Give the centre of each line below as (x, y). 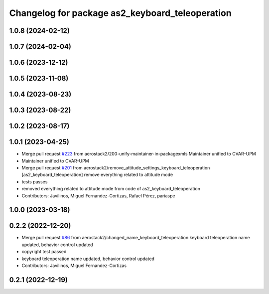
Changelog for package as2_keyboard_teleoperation (120, 13)
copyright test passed (44, 252)
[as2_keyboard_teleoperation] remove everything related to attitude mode (97, 175)
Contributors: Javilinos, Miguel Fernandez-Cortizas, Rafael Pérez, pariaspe (98, 196)
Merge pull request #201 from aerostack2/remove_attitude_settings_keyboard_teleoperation (116, 167)
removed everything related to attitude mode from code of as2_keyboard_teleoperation (111, 189)
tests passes (35, 181)
